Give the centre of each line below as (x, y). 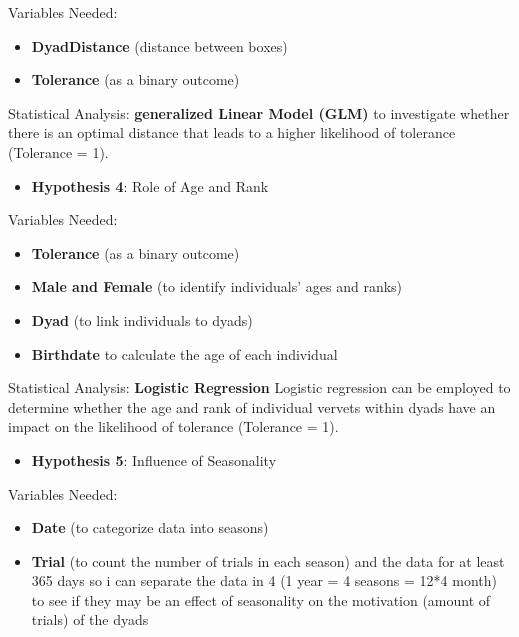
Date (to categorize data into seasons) (150, 527)
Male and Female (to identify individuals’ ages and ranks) (217, 286)
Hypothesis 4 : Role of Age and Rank (150, 185)
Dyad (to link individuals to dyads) (142, 319)
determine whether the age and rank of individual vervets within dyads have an (252, 406)
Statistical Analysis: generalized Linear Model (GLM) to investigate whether (259, 112)
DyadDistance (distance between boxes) (159, 45)
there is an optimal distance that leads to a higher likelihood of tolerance (232, 132)
